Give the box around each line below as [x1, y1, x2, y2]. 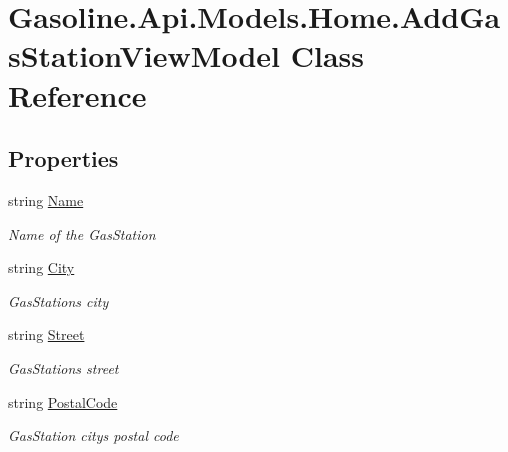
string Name [8, 189, 84, 210]
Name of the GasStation [8, 223, 156, 244]
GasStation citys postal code [8, 425, 179, 446]
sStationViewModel [8, 35, 280, 76]
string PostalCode [8, 391, 118, 412]
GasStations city [8, 290, 109, 311]
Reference [8, 74, 147, 115]
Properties [8, 143, 119, 174]
